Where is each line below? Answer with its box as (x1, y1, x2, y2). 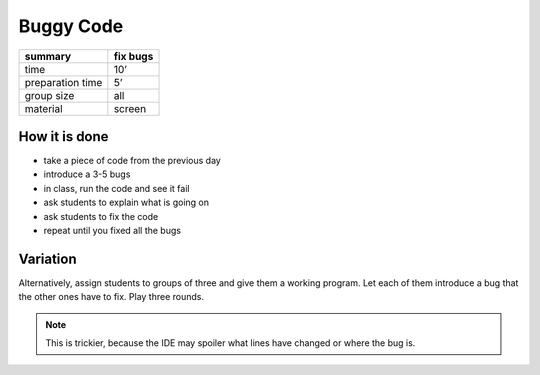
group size (24, 88, 75, 102)
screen (113, 101, 147, 115)
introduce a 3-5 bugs (43, 168, 131, 180)
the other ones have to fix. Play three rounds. (18, 291, 205, 303)
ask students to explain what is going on (43, 196, 210, 209)
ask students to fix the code (43, 210, 159, 222)
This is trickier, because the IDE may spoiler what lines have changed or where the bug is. (45, 337, 416, 349)
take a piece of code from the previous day (43, 155, 222, 167)
